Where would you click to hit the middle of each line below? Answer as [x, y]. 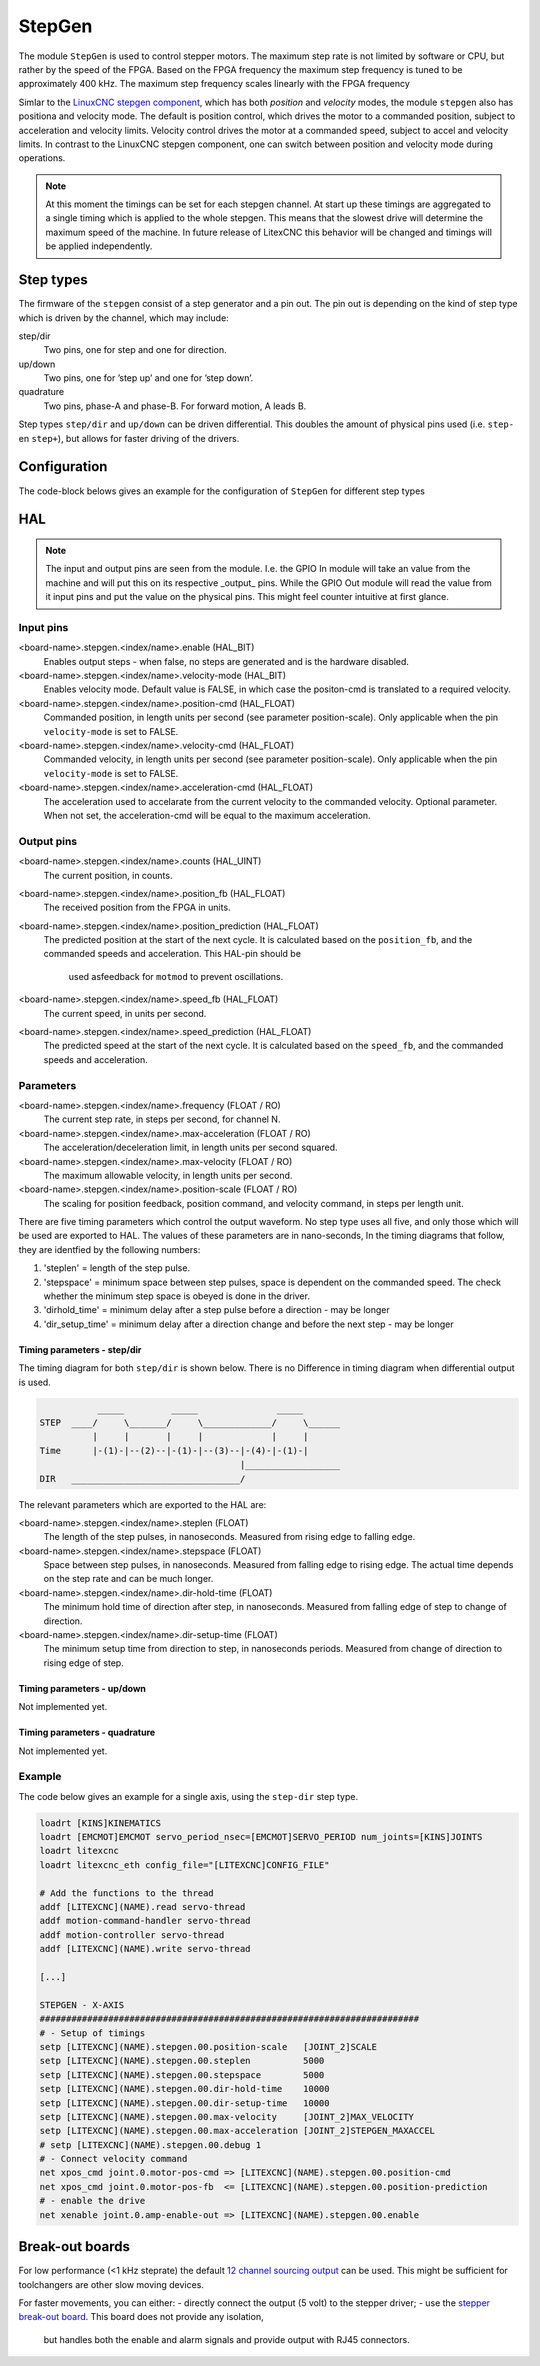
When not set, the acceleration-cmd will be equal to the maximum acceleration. [207, 815]
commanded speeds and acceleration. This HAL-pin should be [172, 954]
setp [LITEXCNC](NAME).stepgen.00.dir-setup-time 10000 [184, 2103]
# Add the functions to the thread [126, 1893]
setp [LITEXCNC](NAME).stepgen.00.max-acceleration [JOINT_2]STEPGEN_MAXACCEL [237, 2131]
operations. [42, 158]
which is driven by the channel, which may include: [123, 317]
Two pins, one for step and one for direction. [135, 350]
